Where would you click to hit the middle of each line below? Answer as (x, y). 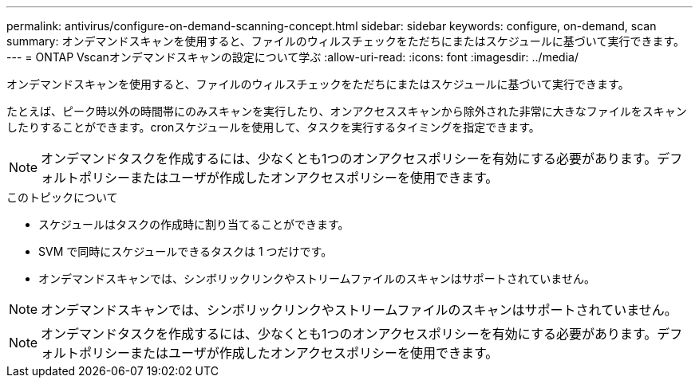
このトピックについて (62, 197)
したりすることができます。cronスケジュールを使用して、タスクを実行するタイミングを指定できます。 (273, 127)
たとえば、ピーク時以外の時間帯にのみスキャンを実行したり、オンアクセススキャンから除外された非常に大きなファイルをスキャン (347, 111)
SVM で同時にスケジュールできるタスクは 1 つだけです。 (186, 251)
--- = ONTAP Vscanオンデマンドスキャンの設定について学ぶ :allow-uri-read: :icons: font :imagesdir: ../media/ (292, 57)
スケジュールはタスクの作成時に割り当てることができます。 (194, 224)
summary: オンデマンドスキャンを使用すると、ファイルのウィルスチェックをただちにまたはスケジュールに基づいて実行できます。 (346, 41)
